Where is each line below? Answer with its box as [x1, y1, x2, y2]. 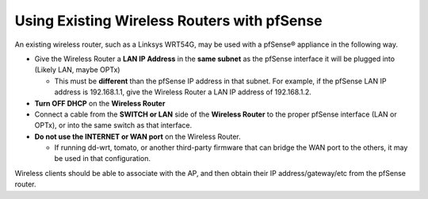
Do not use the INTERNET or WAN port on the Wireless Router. [34, 132, 241, 141]
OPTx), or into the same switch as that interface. [34, 121, 193, 130]
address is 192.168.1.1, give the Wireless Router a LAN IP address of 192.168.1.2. [54, 87, 312, 97]
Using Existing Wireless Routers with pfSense [14, 12, 323, 29]
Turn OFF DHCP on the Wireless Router [34, 98, 166, 108]
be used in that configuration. [54, 154, 151, 163]
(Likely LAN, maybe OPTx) [34, 65, 120, 75]
